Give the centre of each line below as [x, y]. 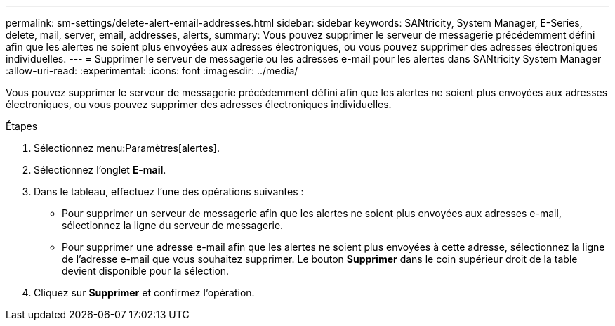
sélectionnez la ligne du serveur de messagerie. [173, 225]
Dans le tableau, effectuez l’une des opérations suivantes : [169, 191]
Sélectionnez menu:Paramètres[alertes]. [127, 148]
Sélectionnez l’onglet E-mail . [100, 170]
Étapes [22, 126]
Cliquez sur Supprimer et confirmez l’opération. [144, 293]
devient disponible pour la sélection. [146, 271]
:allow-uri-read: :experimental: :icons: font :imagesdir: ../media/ [152, 71]
